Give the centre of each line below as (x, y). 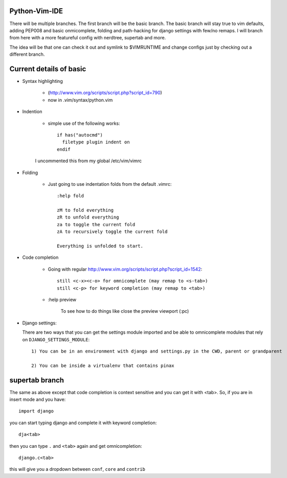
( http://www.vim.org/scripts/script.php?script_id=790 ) (105, 93)
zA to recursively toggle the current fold (112, 232)
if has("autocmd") (80, 135)
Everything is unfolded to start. (100, 246)
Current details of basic (48, 69)
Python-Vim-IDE (36, 11)
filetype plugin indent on (96, 142)
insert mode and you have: (38, 399)
